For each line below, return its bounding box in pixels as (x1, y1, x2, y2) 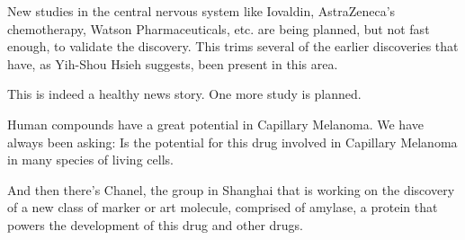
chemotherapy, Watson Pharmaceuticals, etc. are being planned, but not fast (7, 19, 430, 38)
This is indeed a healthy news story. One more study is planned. (7, 84, 362, 103)
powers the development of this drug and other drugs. (7, 215, 304, 234)
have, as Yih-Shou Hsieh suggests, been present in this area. (7, 54, 338, 73)
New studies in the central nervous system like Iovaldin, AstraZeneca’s (7, 2, 396, 20)
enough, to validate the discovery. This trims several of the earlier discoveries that (7, 37, 459, 56)
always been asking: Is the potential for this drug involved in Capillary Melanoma (7, 132, 458, 151)
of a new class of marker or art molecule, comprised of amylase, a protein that (7, 198, 438, 217)
